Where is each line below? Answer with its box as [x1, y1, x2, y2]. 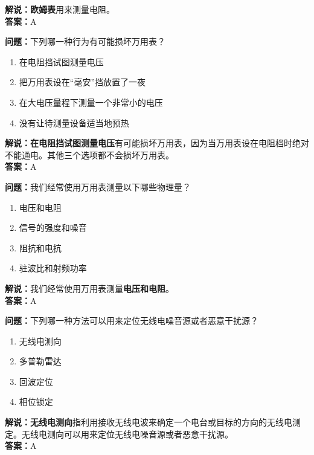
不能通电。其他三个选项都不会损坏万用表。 [5, 148, 174, 161]
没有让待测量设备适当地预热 [19, 116, 129, 129]
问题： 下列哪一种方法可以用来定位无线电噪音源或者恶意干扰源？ [5, 314, 258, 327]
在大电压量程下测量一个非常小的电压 [19, 95, 163, 108]
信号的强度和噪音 [19, 221, 87, 234]
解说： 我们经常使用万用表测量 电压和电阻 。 [5, 282, 174, 294]
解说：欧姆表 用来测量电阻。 [5, 3, 115, 15]
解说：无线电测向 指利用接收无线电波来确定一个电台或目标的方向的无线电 [5, 416, 292, 428]
